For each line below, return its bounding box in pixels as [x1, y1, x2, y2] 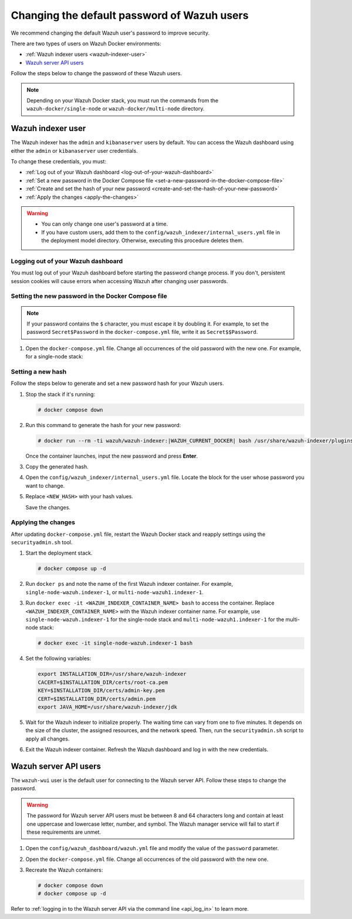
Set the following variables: [25, 655, 92, 662]
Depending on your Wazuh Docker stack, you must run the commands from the [26, 97, 219, 104]
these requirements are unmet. [26, 829, 101, 836]
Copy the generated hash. [25, 463, 89, 470]
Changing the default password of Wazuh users [11, 9, 249, 22]
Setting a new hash [11, 367, 67, 375]
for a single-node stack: [25, 353, 83, 360]
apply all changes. [25, 735, 70, 742]
